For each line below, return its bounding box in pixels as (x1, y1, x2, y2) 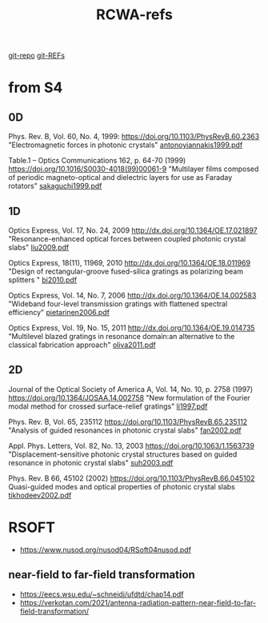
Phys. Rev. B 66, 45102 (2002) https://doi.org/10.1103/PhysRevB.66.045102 (8, 473, 255, 483)
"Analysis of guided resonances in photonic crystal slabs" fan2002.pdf (8, 425, 242, 435)
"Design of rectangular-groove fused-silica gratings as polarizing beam (8, 266, 244, 276)
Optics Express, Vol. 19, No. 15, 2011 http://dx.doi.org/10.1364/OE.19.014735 (8, 323, 255, 333)
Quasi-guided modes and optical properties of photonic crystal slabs (8, 481, 236, 491)
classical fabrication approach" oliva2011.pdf (8, 340, 156, 349)
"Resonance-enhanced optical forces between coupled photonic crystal (8, 234, 246, 243)
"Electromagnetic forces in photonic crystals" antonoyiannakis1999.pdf (8, 140, 243, 150)
